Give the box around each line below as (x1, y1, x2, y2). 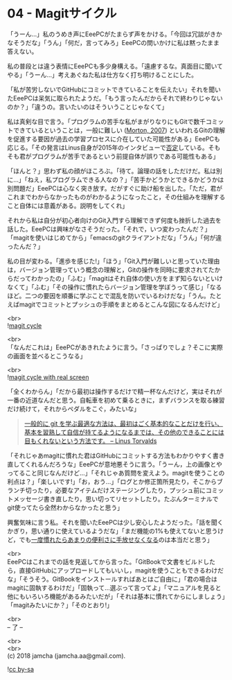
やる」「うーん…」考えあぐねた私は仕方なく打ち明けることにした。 (7, 70, 198, 79)
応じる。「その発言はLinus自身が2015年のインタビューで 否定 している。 (7, 143, 209, 152)
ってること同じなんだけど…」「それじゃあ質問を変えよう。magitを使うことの (7, 469, 225, 477)
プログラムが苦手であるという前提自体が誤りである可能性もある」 (30, 152, 220, 160)
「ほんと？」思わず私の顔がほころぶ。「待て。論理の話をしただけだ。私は (7, 166, 217, 175)
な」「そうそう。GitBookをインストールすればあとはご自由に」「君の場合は (7, 575, 217, 583)
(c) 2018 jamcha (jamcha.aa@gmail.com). (7, 652, 126, 660)
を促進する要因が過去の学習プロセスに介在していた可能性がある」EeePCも (7, 134, 220, 143)
